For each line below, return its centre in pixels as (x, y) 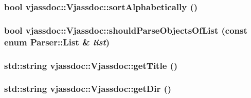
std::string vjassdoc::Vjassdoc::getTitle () (91, 65)
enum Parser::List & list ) (57, 42)
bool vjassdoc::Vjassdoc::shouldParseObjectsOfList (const (126, 30)
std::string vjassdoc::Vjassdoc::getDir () (88, 89)
